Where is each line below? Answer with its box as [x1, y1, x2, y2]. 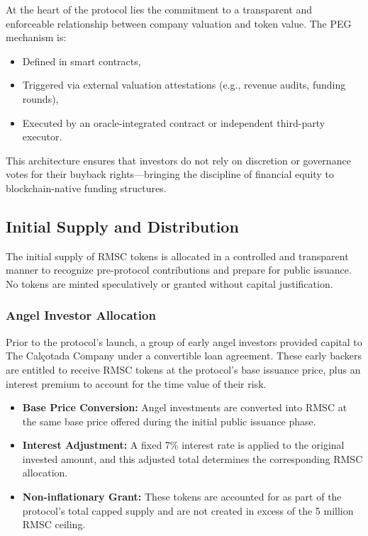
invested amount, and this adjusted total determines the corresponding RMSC [22, 451, 363, 466]
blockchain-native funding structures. [6, 180, 167, 195]
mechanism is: [6, 30, 67, 45]
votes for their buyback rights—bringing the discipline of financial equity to [6, 167, 334, 182]
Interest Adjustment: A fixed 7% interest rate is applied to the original [22, 437, 345, 452]
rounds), [22, 91, 59, 106]
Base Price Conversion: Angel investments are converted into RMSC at [22, 400, 347, 415]
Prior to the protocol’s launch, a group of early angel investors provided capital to [6, 334, 362, 349]
